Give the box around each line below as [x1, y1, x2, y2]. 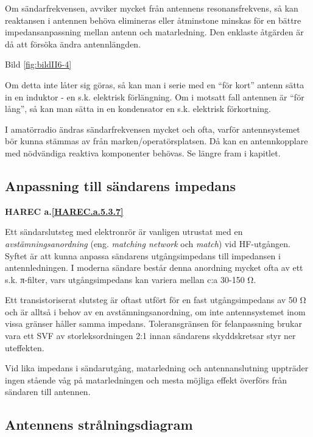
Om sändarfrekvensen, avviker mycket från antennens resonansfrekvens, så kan [5, 2, 298, 14]
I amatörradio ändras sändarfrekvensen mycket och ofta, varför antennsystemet [5, 122, 300, 135]
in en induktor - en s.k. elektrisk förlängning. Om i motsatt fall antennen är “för [5, 90, 304, 103]
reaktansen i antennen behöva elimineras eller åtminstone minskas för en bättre [5, 13, 301, 26]
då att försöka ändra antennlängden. [5, 37, 141, 50]
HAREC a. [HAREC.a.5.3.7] [5, 205, 124, 217]
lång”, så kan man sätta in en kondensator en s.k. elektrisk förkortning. [5, 102, 271, 115]
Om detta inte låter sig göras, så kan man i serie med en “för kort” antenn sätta [5, 78, 304, 91]
